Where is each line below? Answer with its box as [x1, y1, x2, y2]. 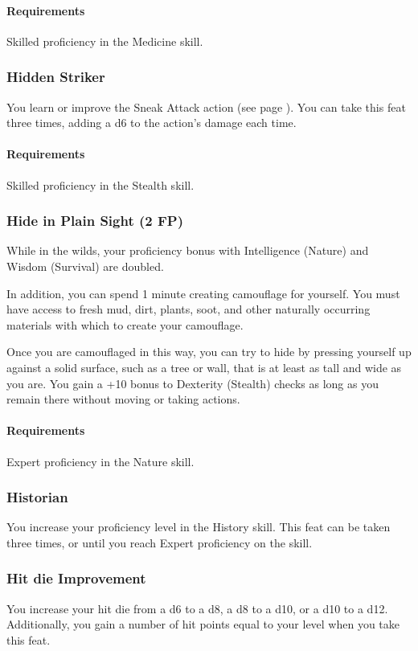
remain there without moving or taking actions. [6, 391, 240, 407]
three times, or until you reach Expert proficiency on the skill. [6, 534, 313, 551]
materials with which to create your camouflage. [6, 316, 244, 333]
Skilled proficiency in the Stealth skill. [6, 176, 195, 193]
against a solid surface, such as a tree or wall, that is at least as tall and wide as [6, 358, 402, 375]
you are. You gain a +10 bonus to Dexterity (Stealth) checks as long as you [6, 375, 379, 391]
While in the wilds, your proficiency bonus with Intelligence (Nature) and [6, 242, 369, 259]
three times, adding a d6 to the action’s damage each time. [6, 114, 297, 131]
